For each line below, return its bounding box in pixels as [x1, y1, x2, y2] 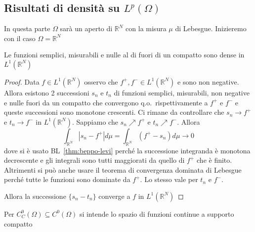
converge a [98, 190, 130, 201]
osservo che [84, 76, 118, 87]
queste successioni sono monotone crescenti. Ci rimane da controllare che [4, 107, 224, 117]
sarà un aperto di [60, 23, 113, 34]
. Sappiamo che [72, 116, 118, 127]
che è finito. [197, 155, 232, 165]
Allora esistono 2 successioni [4, 87, 89, 97]
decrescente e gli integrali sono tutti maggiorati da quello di [4, 155, 185, 165]
